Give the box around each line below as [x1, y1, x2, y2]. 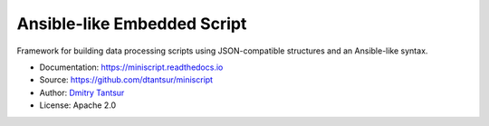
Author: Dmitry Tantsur [39, 87, 125, 98]
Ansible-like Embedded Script [16, 14, 247, 34]
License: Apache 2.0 [39, 100, 117, 111]
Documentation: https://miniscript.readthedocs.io [39, 62, 224, 73]
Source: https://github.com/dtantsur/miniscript [39, 74, 213, 85]
